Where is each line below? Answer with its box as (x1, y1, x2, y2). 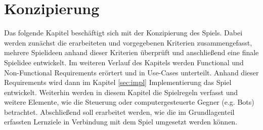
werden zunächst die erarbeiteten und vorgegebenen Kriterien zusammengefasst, (4, 37, 252, 48)
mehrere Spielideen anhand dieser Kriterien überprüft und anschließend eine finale (4, 47, 259, 58)
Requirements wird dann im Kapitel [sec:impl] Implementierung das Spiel (4, 77, 232, 88)
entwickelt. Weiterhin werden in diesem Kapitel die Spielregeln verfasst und (4, 86, 238, 97)
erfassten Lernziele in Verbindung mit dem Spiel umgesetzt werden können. (4, 116, 238, 127)
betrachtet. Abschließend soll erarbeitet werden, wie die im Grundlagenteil (4, 106, 235, 117)
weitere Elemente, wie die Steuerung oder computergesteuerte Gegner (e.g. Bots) (4, 97, 254, 107)
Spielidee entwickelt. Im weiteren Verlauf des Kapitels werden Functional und (4, 57, 244, 67)
